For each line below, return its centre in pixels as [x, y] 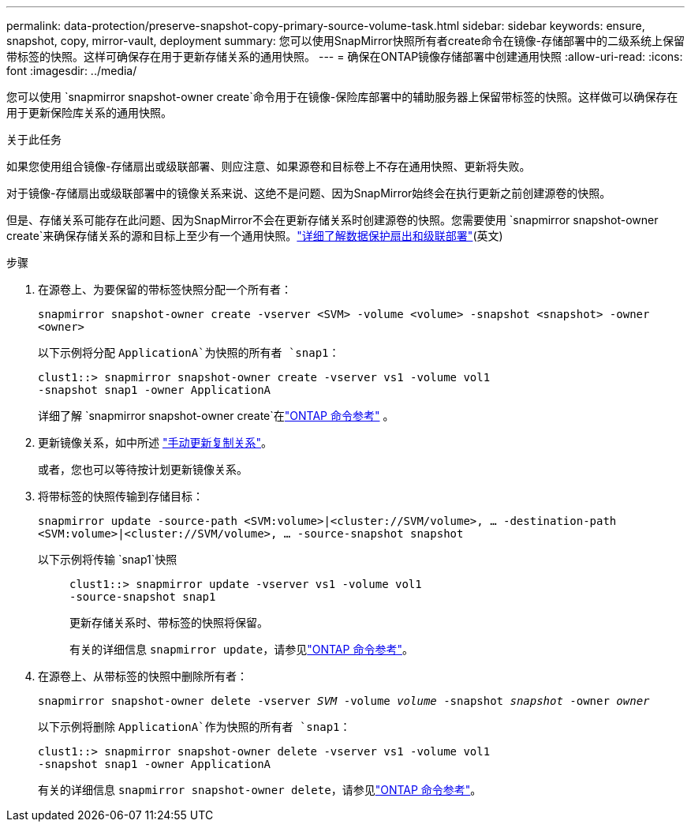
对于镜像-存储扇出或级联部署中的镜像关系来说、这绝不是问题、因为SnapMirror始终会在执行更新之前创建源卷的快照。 [309, 193]
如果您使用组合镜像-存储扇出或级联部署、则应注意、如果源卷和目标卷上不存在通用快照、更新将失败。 [269, 166]
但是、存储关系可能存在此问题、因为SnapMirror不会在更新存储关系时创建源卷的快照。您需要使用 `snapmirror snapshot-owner [332, 220]
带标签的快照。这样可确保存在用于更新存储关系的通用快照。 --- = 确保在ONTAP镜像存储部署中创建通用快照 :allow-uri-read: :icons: [345, 56]
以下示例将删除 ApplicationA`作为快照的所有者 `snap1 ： [194, 727]
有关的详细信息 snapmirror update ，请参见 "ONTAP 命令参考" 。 [241, 649]
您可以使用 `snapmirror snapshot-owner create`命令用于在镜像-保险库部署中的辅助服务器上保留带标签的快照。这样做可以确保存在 [342, 97]
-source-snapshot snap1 [143, 597]
